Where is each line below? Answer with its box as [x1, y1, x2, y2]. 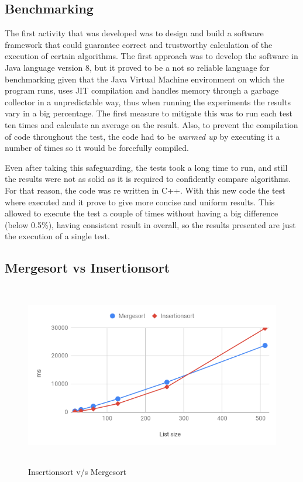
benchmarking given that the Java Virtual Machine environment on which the [5, 73, 284, 85]
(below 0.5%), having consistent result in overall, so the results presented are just [5, 218, 296, 230]
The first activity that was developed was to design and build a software [5, 27, 264, 39]
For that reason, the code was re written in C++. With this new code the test [5, 184, 285, 196]
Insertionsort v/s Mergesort [28, 466, 127, 478]
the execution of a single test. [5, 230, 110, 242]
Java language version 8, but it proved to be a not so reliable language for [5, 61, 270, 73]
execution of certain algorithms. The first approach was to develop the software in [5, 50, 298, 62]
